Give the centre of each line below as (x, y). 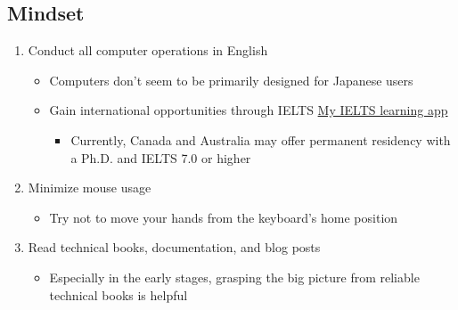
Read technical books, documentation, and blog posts (174, 247)
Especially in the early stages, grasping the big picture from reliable (234, 277)
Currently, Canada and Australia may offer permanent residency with (261, 139)
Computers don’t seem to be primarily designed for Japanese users (231, 80)
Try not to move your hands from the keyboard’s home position (224, 217)
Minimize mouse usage (90, 188)
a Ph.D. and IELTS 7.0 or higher (161, 157)
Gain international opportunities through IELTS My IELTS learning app (249, 110)
